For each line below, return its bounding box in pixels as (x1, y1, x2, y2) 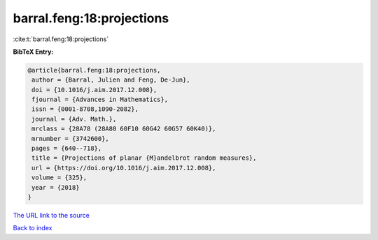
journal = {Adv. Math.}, (31, 115, 117, 123)
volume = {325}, (31, 174, 87, 181)
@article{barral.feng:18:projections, (27, 66, 161, 74)
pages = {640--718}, (31, 144, 102, 153)
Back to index (13, 224, 52, 232)
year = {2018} (31, 183, 80, 191)
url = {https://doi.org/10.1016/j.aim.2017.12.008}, (31, 164, 216, 172)
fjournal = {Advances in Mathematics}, (31, 96, 168, 104)
